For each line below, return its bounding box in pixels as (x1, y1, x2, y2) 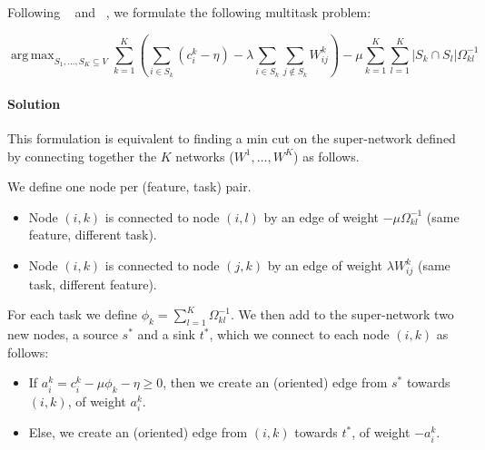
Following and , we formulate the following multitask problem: (7, 3, 371, 21)
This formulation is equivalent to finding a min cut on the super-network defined (7, 129, 456, 148)
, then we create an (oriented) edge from (163, 373, 388, 392)
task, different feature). (28, 274, 157, 293)
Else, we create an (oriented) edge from (28, 423, 248, 442)
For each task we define (7, 305, 138, 324)
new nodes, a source (7, 325, 118, 344)
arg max (10, 48, 54, 62)
